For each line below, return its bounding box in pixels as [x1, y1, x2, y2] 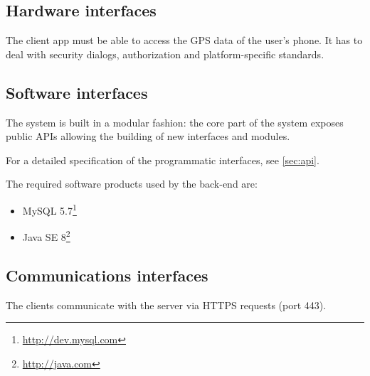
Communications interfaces [6, 264, 208, 286]
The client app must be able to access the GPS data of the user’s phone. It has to [6, 33, 363, 48]
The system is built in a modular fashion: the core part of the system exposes [6, 114, 344, 129]
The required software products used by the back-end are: [6, 176, 258, 191]
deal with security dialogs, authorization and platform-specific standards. [6, 46, 324, 61]
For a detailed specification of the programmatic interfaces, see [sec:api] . [6, 152, 319, 167]
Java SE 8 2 [22, 227, 70, 244]
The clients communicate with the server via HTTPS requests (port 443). [6, 297, 327, 312]
